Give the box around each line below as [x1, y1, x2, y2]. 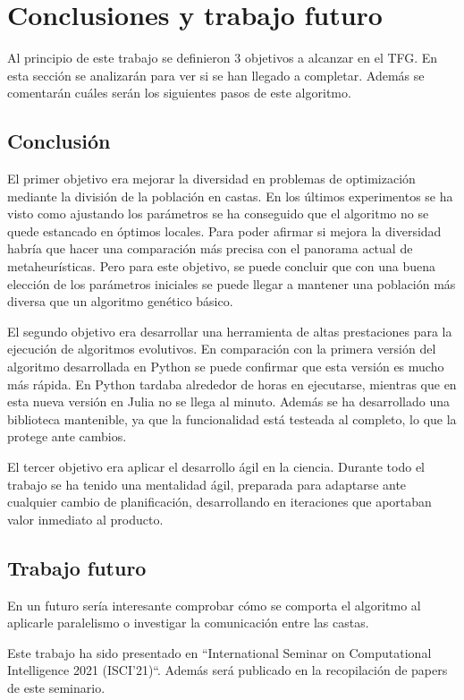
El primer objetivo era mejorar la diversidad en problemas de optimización [7, 169, 416, 188]
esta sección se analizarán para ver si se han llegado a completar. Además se [7, 65, 425, 84]
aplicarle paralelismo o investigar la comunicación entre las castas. [7, 613, 369, 632]
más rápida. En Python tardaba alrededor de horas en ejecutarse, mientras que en [7, 374, 457, 393]
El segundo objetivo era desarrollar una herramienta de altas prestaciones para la [7, 321, 452, 340]
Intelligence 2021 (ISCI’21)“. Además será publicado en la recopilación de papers [7, 661, 448, 679]
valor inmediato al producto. [7, 509, 164, 528]
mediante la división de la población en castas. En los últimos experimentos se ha [7, 186, 453, 205]
